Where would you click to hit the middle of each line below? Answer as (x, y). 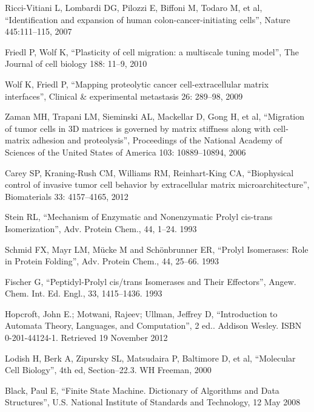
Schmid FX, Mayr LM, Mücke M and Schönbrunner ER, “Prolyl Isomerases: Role (157, 249)
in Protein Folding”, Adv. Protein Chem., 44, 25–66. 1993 (112, 261)
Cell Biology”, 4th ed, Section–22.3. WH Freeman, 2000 (108, 370)
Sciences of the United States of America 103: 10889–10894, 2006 (125, 152)
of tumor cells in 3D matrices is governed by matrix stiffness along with (138, 128)
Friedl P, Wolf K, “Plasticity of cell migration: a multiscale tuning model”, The (152, 51)
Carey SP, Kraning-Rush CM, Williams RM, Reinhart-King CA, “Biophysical (149, 172)
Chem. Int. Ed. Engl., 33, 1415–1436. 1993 (84, 293)
